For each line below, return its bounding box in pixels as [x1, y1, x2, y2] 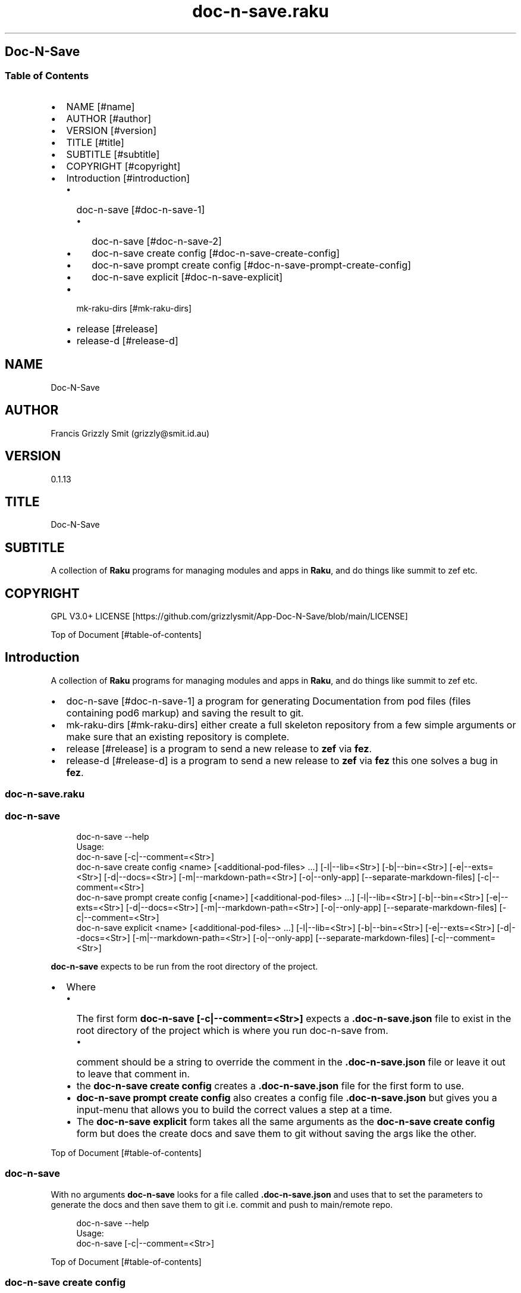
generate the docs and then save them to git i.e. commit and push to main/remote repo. [51, 1199, 393, 1210]
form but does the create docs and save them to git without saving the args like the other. [76, 1127, 477, 1139]
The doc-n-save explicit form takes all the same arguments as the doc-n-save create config [76, 1116, 495, 1127]
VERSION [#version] [66, 124, 157, 136]
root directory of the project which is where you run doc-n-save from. [76, 1024, 388, 1036]
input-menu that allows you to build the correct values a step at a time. [76, 1104, 393, 1116]
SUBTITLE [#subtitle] [66, 148, 160, 160]
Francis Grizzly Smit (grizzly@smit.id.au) [51, 428, 210, 438]
